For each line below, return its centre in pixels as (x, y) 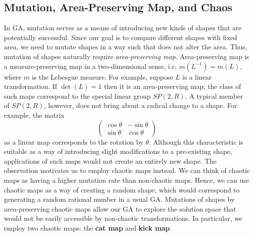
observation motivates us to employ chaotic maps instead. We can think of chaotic (127, 170)
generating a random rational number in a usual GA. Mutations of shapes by (119, 199)
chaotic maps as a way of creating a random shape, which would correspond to (122, 189)
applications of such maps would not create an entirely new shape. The (110, 161)
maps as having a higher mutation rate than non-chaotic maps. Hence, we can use (127, 180)
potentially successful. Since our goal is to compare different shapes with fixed (121, 37)
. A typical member (214, 96)
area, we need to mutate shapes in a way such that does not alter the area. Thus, (126, 47)
